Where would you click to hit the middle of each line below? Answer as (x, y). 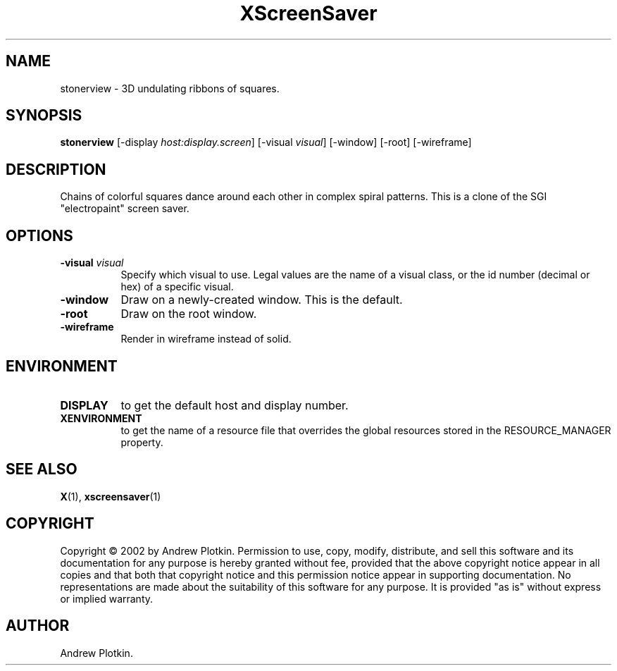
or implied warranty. (107, 598)
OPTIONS (39, 235)
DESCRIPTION (56, 169)
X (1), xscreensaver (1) (111, 496)
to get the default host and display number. (235, 405)
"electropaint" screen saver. (125, 209)
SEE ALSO (42, 469)
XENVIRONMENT (101, 418)
